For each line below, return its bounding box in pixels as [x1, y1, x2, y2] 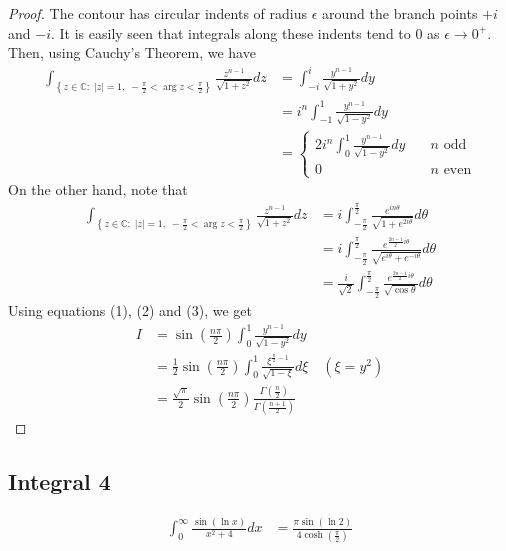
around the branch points [322, 3, 478, 23]
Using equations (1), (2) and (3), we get [8, 300, 252, 321]
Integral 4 [8, 466, 111, 497]
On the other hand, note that [8, 179, 188, 200]
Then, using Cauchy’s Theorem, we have [8, 42, 256, 63]
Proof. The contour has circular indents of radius [8, 3, 308, 23]
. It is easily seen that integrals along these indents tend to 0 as [50, 22, 440, 43]
